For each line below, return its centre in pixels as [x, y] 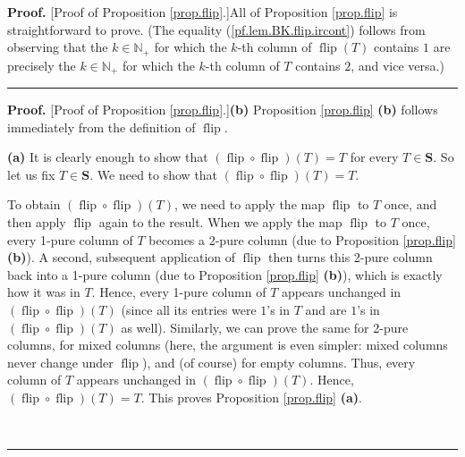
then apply [37, 222]
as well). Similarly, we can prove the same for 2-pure [265, 327]
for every [374, 157]
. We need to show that [154, 174]
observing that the [58, 47]
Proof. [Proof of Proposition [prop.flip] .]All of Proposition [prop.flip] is [203, 12]
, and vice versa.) [397, 65]
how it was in [44, 292]
